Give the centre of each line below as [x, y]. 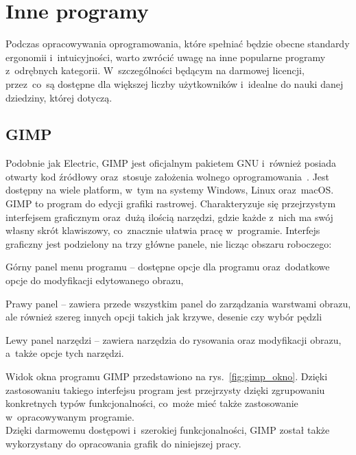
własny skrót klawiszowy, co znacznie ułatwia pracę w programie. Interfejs [163, 230]
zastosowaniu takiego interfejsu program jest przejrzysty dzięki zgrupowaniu [165, 389]
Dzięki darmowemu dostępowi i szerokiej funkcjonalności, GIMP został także [168, 430]
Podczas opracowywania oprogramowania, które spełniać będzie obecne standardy [178, 44]
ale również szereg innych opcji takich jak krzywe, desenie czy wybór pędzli [164, 317]
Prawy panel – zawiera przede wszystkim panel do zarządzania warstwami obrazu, [178, 303]
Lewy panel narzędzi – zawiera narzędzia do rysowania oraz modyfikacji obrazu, [174, 339]
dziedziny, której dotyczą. [59, 97]
